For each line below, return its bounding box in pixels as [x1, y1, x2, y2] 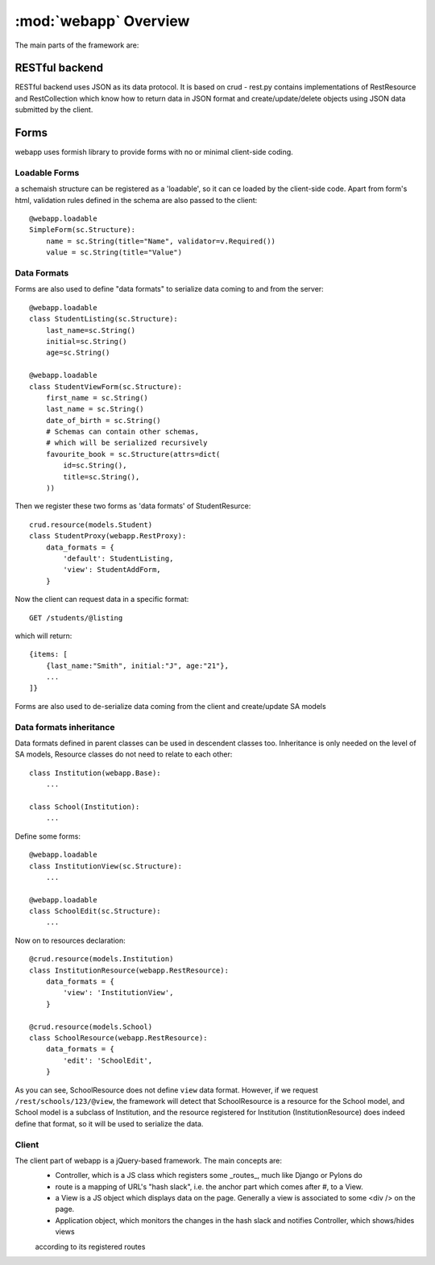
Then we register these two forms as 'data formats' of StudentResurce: [14, 501, 251, 511]
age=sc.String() [45, 348, 110, 358]
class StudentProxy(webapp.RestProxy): [29, 532, 187, 541]
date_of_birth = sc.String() [45, 416, 161, 425]
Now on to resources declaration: [14, 935, 126, 945]
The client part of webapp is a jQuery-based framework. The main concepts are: [14, 1155, 282, 1165]
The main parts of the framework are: [14, 40, 139, 50]
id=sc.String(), [63, 461, 127, 471]
